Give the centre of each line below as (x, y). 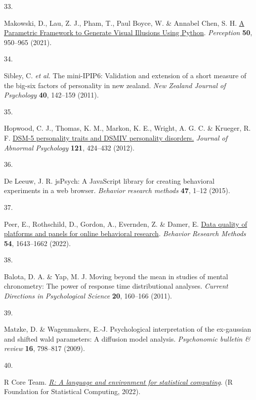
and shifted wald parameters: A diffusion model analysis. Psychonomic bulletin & (127, 338)
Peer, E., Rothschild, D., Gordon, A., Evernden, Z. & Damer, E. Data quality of (126, 224)
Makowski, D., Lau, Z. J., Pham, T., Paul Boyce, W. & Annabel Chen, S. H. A (124, 23)
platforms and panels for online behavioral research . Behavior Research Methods (125, 233)
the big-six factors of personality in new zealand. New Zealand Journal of (115, 85)
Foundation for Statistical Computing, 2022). (72, 391)
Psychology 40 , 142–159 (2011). (51, 95)
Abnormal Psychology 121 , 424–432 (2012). (69, 147)
